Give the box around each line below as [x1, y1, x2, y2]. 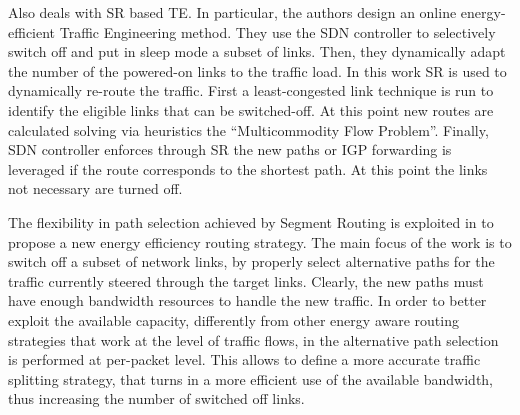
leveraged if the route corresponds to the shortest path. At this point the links [8, 158, 488, 179]
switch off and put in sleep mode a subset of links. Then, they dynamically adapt [8, 41, 506, 62]
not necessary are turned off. [8, 178, 183, 199]
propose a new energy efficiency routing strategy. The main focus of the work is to [8, 231, 512, 252]
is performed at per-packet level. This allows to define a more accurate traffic [8, 349, 481, 370]
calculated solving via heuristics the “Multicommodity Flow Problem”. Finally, [8, 119, 489, 140]
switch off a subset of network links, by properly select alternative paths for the [8, 251, 495, 272]
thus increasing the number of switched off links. [8, 388, 305, 409]
